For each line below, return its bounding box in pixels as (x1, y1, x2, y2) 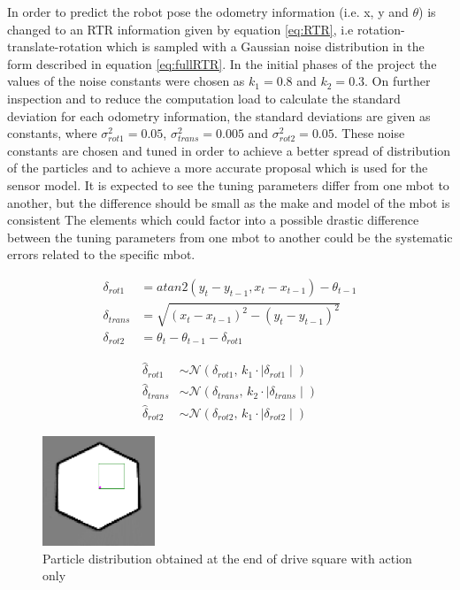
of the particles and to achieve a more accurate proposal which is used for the (7, 158, 428, 177)
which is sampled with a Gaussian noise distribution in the (106, 37, 425, 56)
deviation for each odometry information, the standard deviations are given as (7, 106, 431, 125)
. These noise (333, 124, 405, 142)
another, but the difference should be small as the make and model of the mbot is (7, 193, 450, 211)
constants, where (7, 124, 97, 142)
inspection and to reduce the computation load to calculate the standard (7, 88, 401, 107)
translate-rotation (7, 37, 103, 56)
